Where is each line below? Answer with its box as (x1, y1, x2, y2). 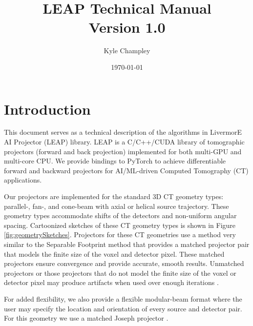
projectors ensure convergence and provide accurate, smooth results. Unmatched (4, 258, 244, 268)
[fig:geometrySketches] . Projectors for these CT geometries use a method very (4, 229, 236, 240)
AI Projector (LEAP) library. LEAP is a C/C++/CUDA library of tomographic (4, 137, 245, 147)
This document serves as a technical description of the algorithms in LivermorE (4, 127, 242, 137)
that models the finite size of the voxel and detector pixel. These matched (4, 248, 225, 259)
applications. (4, 175, 42, 185)
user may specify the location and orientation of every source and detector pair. (4, 303, 242, 313)
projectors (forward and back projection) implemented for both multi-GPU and (4, 146, 242, 156)
